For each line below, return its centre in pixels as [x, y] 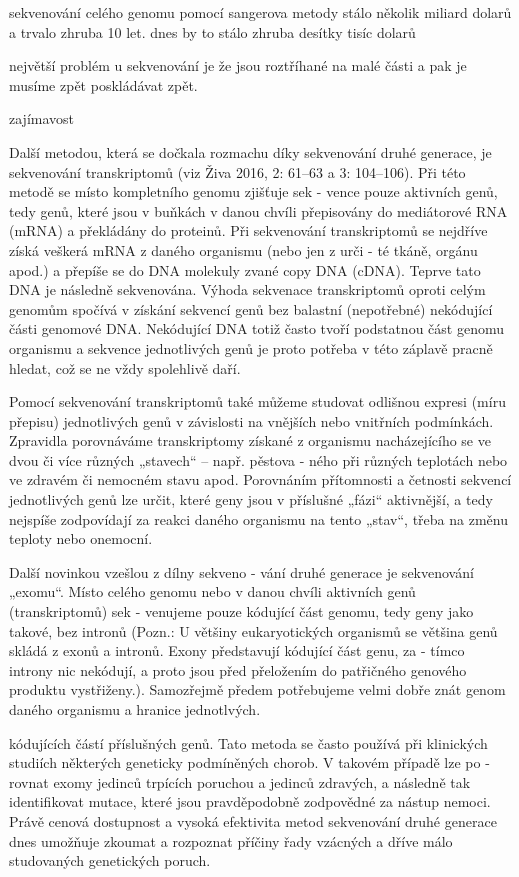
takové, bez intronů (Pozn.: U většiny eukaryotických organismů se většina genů [253, 630]
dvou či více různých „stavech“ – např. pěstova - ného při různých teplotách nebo [258, 459]
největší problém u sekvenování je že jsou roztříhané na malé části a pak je [238, 65]
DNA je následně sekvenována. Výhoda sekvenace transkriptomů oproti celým [247, 289]
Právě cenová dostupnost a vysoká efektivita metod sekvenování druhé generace [253, 820]
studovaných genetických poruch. [110, 860]
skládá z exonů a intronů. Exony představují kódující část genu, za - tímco [237, 650]
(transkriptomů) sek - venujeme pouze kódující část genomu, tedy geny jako [241, 611]
